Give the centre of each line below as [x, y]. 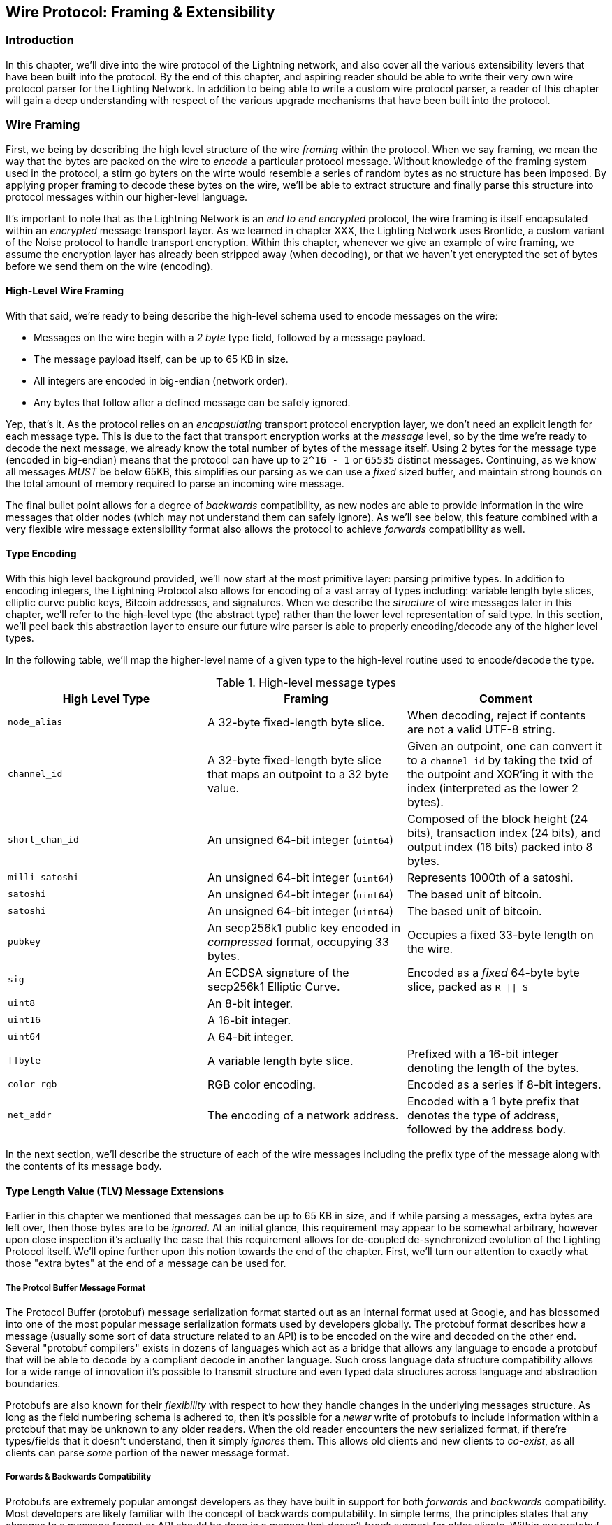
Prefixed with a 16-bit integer [483, 1053]
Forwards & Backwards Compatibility [79, 1477]
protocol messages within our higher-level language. [127, 196]
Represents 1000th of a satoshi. [490, 877]
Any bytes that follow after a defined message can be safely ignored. [192, 402]
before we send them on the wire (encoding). [110, 266]
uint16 [24, 1020]
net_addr [30, 1115]
